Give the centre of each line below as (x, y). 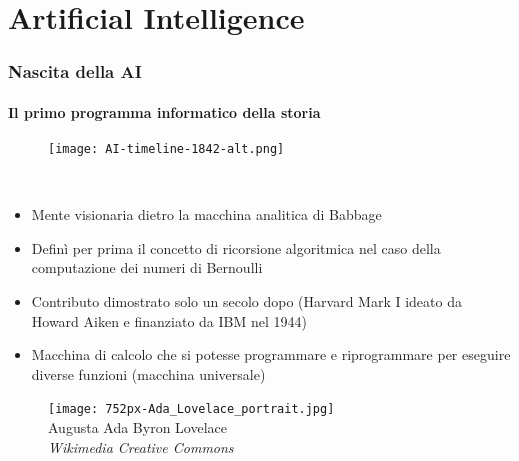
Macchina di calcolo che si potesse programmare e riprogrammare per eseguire (271, 354)
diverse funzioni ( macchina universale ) (148, 373)
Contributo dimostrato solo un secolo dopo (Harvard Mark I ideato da (246, 301)
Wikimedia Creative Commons (141, 446)
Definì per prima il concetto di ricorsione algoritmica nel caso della (236, 247)
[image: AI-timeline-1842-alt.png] (166, 149)
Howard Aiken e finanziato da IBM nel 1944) (169, 320)
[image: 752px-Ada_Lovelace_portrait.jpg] (191, 409)
